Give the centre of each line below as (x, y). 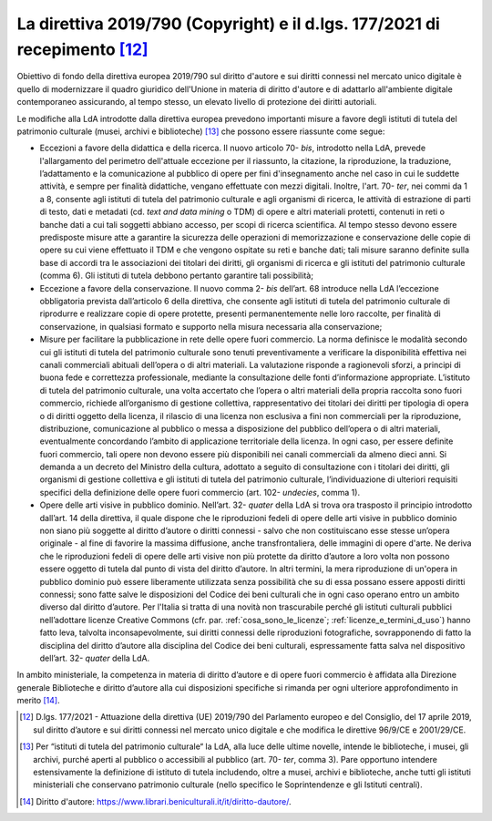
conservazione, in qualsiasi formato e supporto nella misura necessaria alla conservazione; (211, 326)
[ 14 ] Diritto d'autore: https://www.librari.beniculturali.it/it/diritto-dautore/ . (155, 801)
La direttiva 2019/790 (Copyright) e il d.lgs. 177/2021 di (229, 24)
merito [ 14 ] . (39, 701)
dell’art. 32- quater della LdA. (95, 658)
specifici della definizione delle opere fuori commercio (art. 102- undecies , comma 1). (200, 492)
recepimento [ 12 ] (83, 49)
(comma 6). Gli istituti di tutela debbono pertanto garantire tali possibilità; (177, 276)
